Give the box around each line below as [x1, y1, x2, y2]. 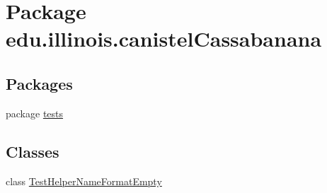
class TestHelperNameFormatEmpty [6, 173, 162, 188]
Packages [6, 72, 73, 94]
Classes [6, 140, 59, 162]
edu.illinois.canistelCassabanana [6, 24, 322, 53]
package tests [6, 105, 64, 120]
